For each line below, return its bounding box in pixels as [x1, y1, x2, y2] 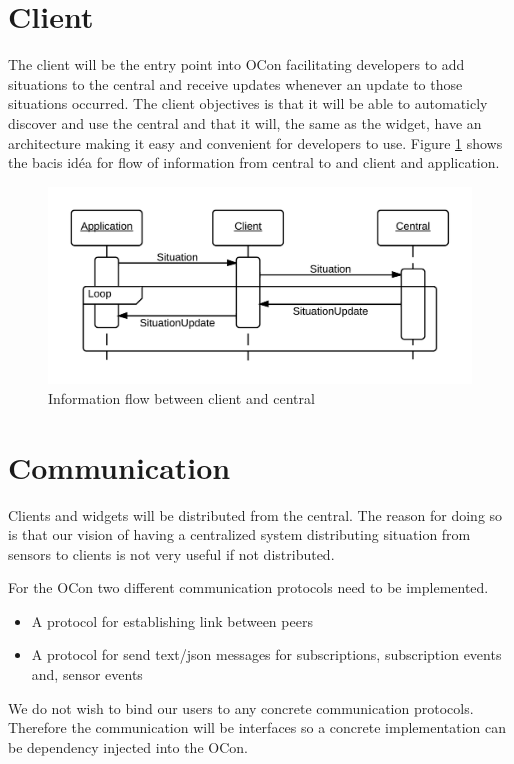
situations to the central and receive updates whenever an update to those [8, 73, 463, 94]
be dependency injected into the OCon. [8, 736, 248, 757]
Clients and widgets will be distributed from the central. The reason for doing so [8, 504, 503, 525]
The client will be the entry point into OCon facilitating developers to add [8, 54, 465, 75]
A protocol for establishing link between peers [31, 610, 313, 631]
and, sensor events [31, 664, 143, 685]
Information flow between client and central [48, 387, 315, 408]
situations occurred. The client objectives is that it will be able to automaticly [8, 93, 488, 114]
